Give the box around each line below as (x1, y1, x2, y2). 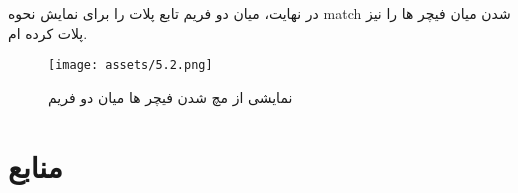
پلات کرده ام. (8, 22, 88, 43)
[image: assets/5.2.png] (48, 58, 213, 73)
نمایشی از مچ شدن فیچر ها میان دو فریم (48, 86, 293, 107)
